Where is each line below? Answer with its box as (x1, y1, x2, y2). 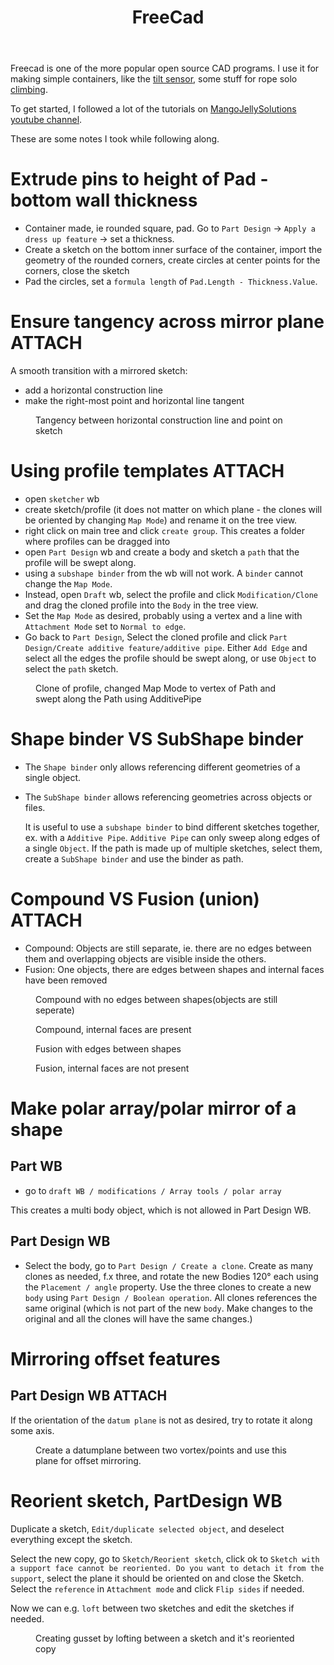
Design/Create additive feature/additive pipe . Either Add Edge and (24, 642, 308, 653)
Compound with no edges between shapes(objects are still (35, 993, 278, 1005)
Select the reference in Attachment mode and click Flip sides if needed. (10, 1582, 305, 1595)
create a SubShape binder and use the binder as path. (24, 852, 244, 865)
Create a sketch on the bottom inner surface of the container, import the (24, 244, 323, 256)
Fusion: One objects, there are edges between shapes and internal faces (24, 963, 325, 975)
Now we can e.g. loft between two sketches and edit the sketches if (10, 1602, 295, 1614)
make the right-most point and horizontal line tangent (24, 395, 245, 407)
